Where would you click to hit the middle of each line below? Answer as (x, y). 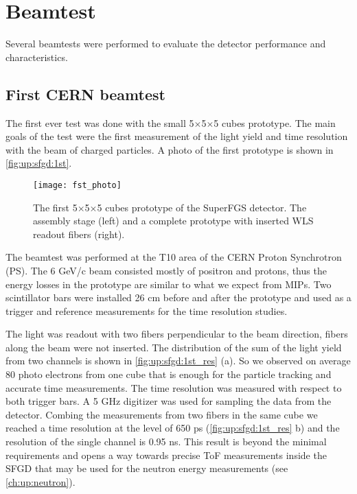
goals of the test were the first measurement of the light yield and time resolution (177, 136)
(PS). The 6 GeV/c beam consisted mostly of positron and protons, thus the (166, 270)
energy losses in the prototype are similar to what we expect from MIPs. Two (169, 284)
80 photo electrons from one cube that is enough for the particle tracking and (169, 374)
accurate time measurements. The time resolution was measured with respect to (174, 387)
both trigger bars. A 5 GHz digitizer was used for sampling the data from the (169, 401)
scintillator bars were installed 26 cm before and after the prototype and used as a (178, 297)
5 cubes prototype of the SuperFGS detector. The (202, 207)
